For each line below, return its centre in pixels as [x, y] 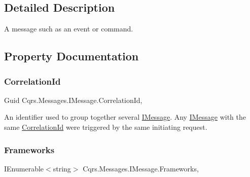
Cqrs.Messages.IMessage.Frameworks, [141, 168]
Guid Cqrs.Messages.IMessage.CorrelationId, [73, 100]
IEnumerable [24, 168]
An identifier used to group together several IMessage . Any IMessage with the [125, 117]
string [62, 168]
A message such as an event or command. [69, 29]
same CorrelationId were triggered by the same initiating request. [106, 127]
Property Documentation [72, 56]
